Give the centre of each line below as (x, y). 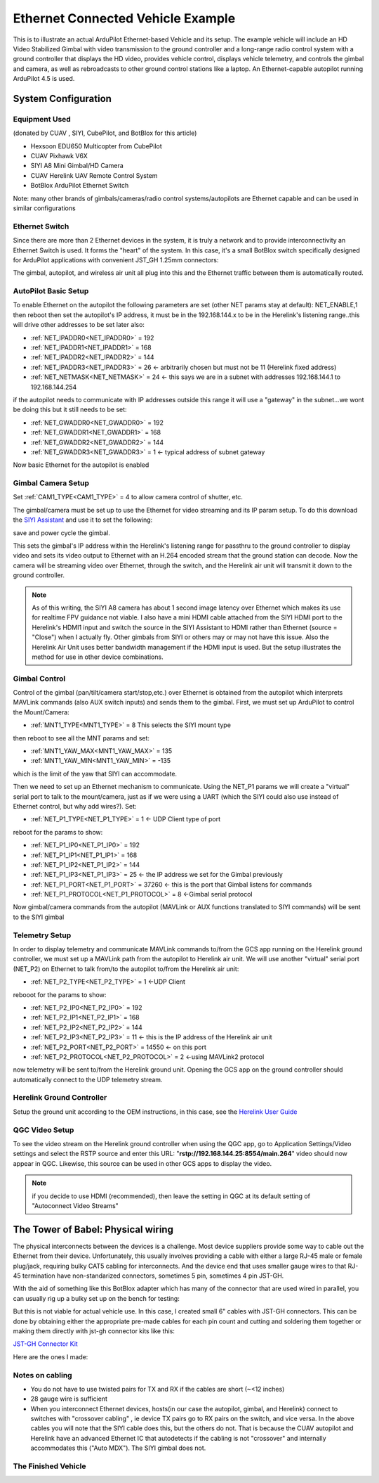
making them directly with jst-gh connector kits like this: (94, 1331)
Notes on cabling (43, 1375)
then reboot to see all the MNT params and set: (81, 738)
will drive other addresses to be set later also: (79, 325)
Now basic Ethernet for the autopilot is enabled (81, 465)
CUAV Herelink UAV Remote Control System (94, 175)
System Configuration (62, 98)
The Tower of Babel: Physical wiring (93, 1230)
